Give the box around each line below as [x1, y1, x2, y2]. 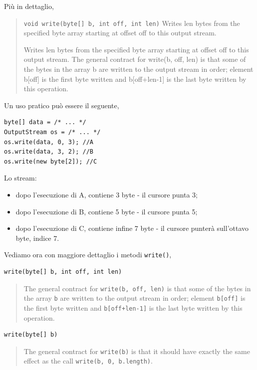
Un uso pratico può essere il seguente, [4, 100, 119, 110]
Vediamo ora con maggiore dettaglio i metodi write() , [4, 249, 172, 260]
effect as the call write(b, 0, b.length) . [23, 356, 153, 366]
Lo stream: [4, 173, 37, 183]
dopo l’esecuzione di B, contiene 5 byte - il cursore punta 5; [15, 206, 198, 216]
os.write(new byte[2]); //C [4, 158, 97, 165]
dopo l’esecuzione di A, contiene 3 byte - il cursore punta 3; [15, 189, 198, 199]
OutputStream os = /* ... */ [4, 129, 101, 136]
